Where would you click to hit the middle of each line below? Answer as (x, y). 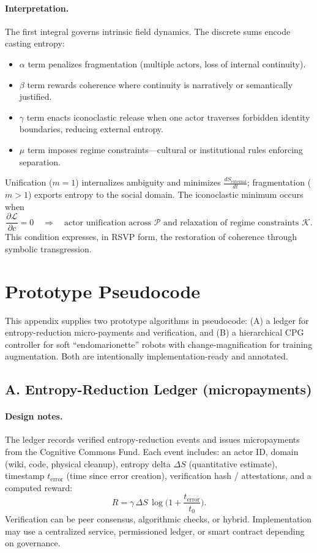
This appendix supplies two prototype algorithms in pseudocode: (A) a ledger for (157, 320)
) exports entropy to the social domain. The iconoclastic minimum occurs (166, 194)
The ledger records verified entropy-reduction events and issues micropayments (152, 439)
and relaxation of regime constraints (231, 223)
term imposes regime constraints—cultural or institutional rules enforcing (165, 149)
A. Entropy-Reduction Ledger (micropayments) (158, 389)
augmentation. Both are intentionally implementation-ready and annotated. (147, 356)
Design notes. (34, 416)
